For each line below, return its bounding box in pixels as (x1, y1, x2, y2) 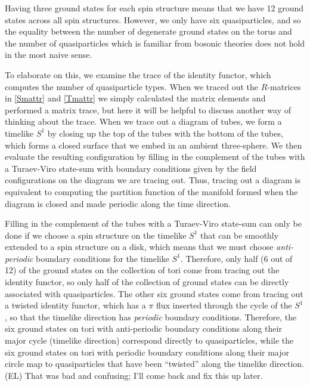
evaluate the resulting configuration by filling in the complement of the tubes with (5, 150, 305, 163)
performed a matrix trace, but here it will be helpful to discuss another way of (5, 103, 291, 116)
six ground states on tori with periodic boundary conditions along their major (5, 345, 290, 358)
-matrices (267, 80, 301, 92)
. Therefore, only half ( (180, 252, 264, 264)
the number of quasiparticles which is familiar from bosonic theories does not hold (5, 36, 305, 49)
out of (271, 252, 293, 264)
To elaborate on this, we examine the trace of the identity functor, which (5, 68, 271, 81)
